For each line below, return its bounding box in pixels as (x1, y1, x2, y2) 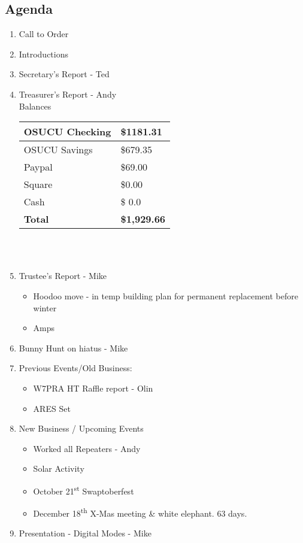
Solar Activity (33, 462, 84, 475)
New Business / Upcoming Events (19, 422, 144, 435)
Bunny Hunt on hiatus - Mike (19, 341, 128, 354)
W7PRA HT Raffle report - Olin (33, 381, 153, 394)
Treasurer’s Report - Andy (19, 87, 117, 100)
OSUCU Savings (23, 142, 93, 157)
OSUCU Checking (23, 125, 111, 139)
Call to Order (19, 28, 69, 40)
